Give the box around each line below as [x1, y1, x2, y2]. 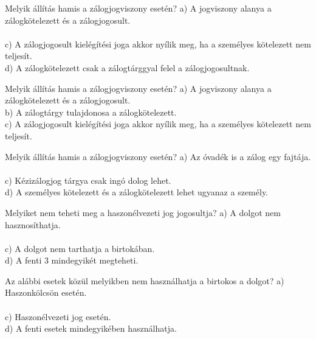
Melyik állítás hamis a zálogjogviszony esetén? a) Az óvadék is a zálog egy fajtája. [5, 150, 311, 163]
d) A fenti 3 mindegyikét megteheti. [5, 254, 139, 267]
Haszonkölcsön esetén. [5, 286, 87, 299]
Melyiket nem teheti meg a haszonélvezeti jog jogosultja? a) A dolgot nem [5, 206, 281, 218]
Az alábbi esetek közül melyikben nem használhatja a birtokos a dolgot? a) [5, 274, 284, 287]
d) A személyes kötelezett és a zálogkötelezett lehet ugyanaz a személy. [5, 186, 269, 198]
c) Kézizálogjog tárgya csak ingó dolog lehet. [5, 173, 171, 186]
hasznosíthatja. [5, 218, 61, 231]
